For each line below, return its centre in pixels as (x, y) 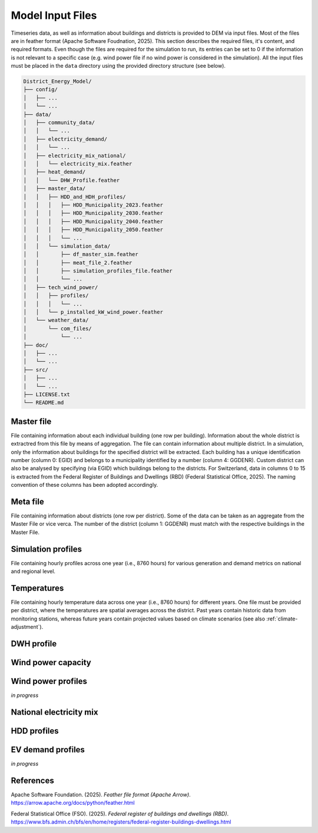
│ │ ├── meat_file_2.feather (78, 263)
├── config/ (41, 89)
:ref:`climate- (282, 619)
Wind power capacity (51, 663)
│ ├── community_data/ (59, 123)
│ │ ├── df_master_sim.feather (81, 254)
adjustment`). (27, 627)
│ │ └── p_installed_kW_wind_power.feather (93, 312)
